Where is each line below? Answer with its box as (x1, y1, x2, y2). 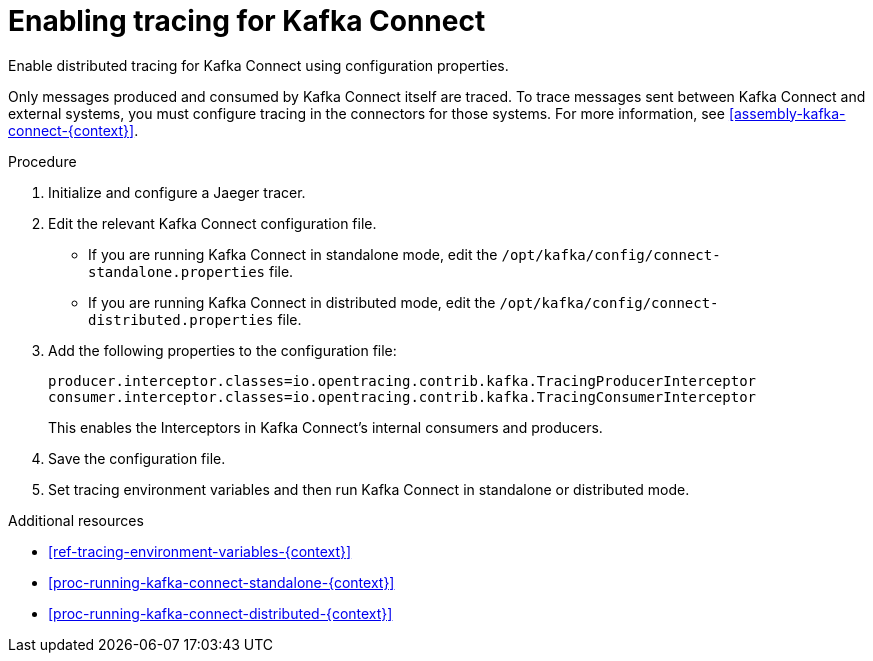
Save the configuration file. (48, 449, 226, 467)
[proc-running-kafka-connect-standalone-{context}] (48, 573, 395, 591)
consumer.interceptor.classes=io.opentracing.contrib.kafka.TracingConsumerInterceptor (48, 388, 757, 405)
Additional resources (8, 511, 144, 529)
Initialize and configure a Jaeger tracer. (48, 183, 306, 201)
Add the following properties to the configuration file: (48, 341, 397, 359)
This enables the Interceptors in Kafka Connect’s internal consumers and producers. (48, 418, 603, 436)
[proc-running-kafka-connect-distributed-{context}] (48, 604, 393, 622)
